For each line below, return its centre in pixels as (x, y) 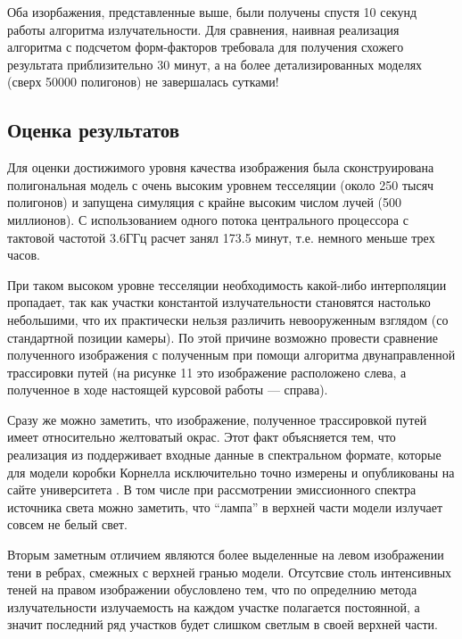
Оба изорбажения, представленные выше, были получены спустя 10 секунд (212, 12)
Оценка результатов (94, 130)
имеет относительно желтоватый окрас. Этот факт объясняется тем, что (202, 437)
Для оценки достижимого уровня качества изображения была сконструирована (221, 167)
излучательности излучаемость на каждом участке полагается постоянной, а (214, 606)
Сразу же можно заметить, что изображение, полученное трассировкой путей (217, 419)
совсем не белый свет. (67, 524)
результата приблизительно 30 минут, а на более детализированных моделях (215, 64)
